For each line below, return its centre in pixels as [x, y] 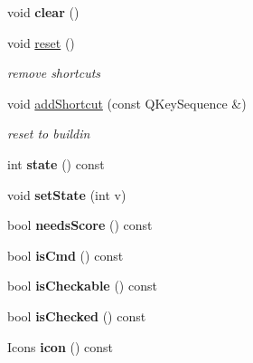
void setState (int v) [67, 194]
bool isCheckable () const [82, 286]
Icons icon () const [61, 346]
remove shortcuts [54, 73]
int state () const [56, 163]
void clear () [43, 12]
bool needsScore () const [80, 225]
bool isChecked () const [77, 315]
